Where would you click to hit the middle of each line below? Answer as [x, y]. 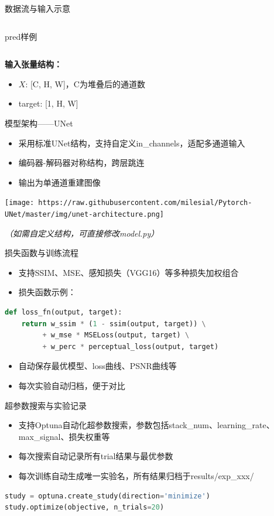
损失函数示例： [47, 292]
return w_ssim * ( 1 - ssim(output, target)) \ [114, 324]
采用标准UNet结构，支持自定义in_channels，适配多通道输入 [132, 143]
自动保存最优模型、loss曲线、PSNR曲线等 [97, 366]
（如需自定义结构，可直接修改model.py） [82, 233]
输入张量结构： [33, 64]
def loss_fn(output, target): [64, 312]
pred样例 [21, 36]
